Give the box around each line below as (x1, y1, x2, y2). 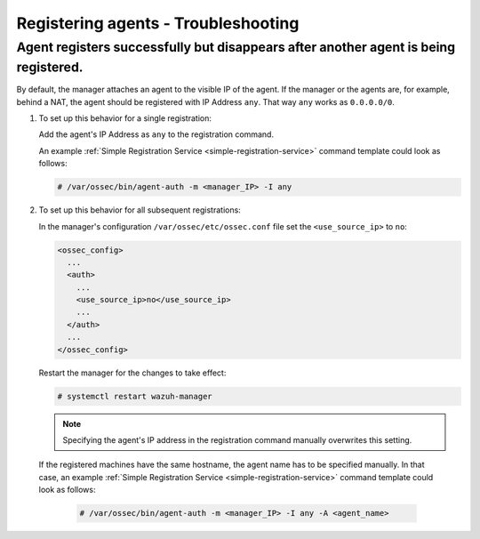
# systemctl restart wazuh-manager (57, 391, 212, 401)
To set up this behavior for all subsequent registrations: (38, 205, 242, 215)
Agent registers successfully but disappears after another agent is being (16, 39, 456, 55)
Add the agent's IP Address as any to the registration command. (38, 129, 275, 140)
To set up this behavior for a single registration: (38, 113, 212, 124)
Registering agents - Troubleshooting (16, 13, 300, 33)
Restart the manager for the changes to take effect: (38, 367, 227, 378)
